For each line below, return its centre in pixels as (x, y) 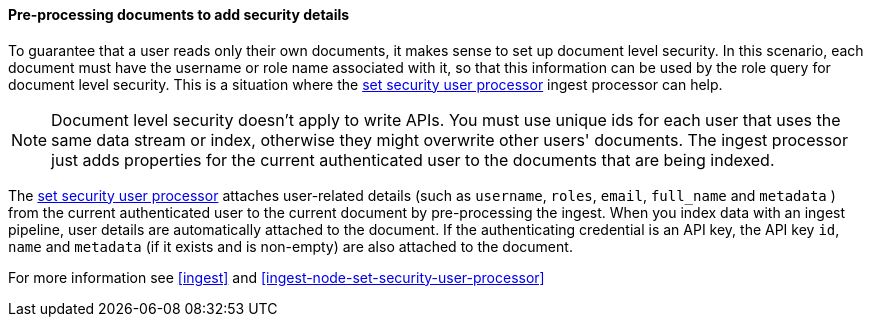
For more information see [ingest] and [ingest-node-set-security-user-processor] (276, 277)
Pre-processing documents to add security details (179, 14)
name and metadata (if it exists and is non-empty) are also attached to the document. (290, 246)
